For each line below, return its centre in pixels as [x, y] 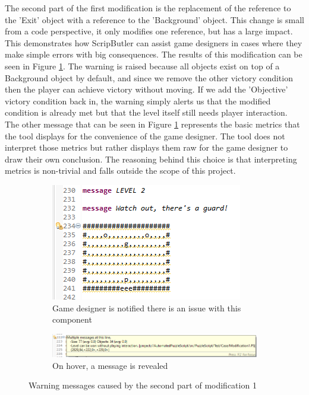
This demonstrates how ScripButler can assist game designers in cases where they [154, 42]
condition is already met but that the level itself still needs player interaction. [146, 112]
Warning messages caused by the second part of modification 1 [143, 385]
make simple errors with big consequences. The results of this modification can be [154, 54]
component [72, 319]
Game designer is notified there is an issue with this [147, 308]
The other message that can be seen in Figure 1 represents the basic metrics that [152, 124]
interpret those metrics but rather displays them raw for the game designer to [146, 147]
